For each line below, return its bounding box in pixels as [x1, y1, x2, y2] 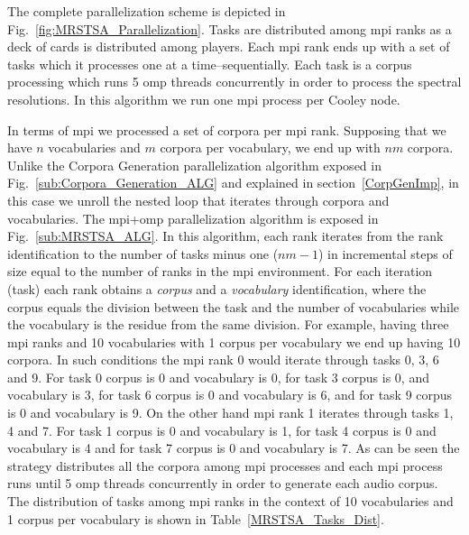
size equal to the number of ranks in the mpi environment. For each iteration [7, 262, 433, 281]
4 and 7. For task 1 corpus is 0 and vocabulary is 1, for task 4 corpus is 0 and [7, 420, 437, 439]
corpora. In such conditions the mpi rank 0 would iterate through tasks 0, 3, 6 [7, 350, 439, 369]
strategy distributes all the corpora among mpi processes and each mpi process [7, 456, 443, 475]
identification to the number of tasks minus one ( [7, 244, 279, 263]
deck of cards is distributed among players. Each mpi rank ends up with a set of [7, 37, 450, 56]
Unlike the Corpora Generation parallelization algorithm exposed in [7, 155, 382, 174]
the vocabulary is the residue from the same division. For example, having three [7, 315, 449, 334]
